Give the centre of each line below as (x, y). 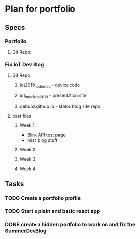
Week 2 (27, 149)
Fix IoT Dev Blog (25, 64)
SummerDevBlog (26, 231)
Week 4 (27, 169)
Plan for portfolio (40, 9)
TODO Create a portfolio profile (43, 198)
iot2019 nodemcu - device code (50, 86)
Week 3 (27, 159)
